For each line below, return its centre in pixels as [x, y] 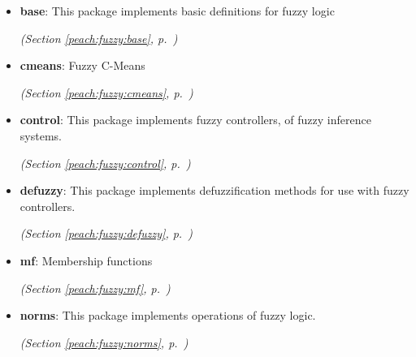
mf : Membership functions [86, 260]
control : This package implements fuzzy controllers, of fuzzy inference [195, 120]
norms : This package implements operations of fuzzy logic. [168, 315]
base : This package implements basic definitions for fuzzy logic [177, 11]
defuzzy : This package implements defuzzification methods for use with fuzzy [214, 190]
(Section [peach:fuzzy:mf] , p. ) [95, 288]
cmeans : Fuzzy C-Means [82, 65]
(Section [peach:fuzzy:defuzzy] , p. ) [106, 233]
